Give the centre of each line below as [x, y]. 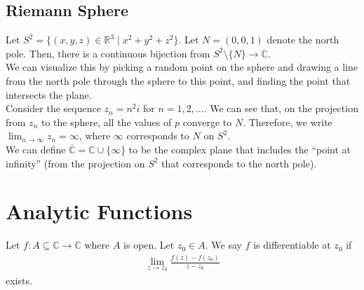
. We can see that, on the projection [281, 108]
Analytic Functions [99, 211]
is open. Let [149, 245]
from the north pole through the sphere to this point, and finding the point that [178, 80]
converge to [207, 122]
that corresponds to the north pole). [239, 163]
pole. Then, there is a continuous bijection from [108, 53]
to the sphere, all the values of [106, 122]
